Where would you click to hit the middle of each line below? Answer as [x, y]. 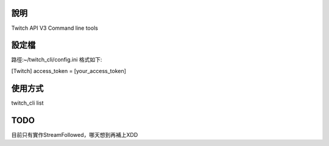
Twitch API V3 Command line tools [55, 28]
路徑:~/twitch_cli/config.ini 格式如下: [57, 60]
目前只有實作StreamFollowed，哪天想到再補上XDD [75, 134]
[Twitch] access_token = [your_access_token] [69, 71]
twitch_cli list [27, 103]
